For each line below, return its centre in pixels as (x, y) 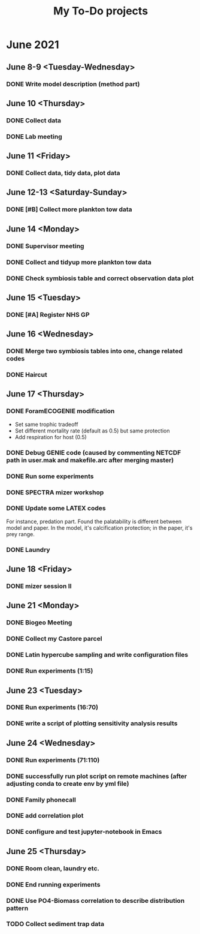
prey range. (20, 534)
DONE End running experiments (53, 884)
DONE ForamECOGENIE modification (60, 411)
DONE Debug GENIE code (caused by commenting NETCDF (94, 452)
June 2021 (33, 45)
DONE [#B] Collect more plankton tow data (69, 209)
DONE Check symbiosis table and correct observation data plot (100, 278)
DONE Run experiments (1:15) (50, 671)
